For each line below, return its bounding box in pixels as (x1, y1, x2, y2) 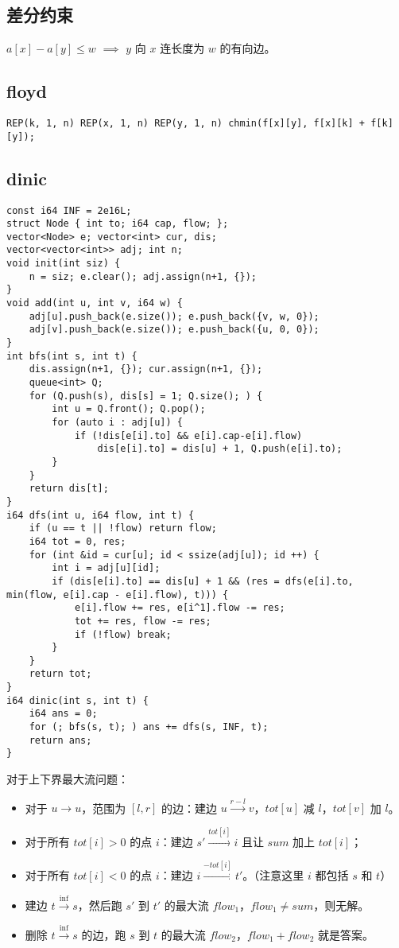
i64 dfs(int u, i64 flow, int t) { (6, 509, 195, 521)
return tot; (29, 668, 92, 680)
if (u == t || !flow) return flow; (29, 523, 217, 534)
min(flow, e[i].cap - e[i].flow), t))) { (6, 589, 229, 600)
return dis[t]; (29, 483, 109, 495)
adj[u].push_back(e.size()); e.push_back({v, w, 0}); (29, 310, 320, 322)
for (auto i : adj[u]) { (52, 417, 183, 429)
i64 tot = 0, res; (29, 535, 126, 547)
